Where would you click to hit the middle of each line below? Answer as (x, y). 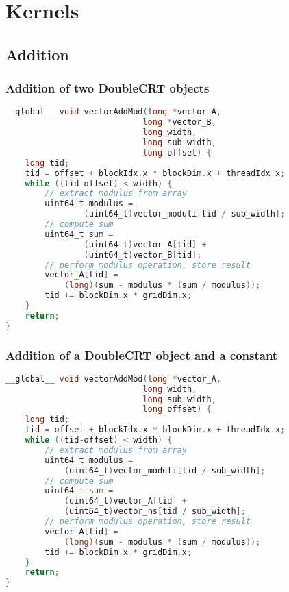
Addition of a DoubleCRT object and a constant (142, 355)
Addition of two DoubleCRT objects (108, 88)
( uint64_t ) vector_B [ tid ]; (143, 255)
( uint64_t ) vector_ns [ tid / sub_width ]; (155, 511)
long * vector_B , (179, 122)
